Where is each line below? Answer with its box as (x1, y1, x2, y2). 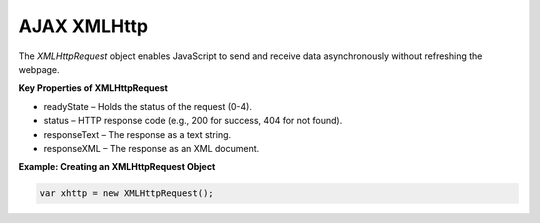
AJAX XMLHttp (18, 15, 149, 37)
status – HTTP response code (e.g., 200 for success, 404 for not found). (43, 115, 343, 127)
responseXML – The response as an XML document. (43, 142, 260, 154)
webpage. (18, 63, 60, 75)
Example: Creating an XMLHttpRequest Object (18, 161, 216, 173)
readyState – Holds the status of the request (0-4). (43, 100, 252, 112)
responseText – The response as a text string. (43, 128, 232, 140)
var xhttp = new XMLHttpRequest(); (39, 188, 214, 199)
